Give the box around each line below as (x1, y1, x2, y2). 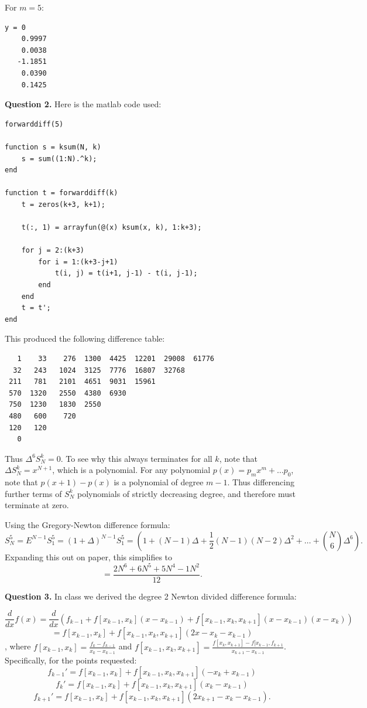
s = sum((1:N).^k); (21, 154, 97, 163)
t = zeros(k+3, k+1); (21, 200, 105, 209)
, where (5, 640, 31, 652)
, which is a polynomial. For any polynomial (52, 464, 211, 476)
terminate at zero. (5, 499, 69, 511)
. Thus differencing (227, 476, 294, 488)
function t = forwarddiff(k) (5, 189, 118, 198)
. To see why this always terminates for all (60, 452, 212, 464)
